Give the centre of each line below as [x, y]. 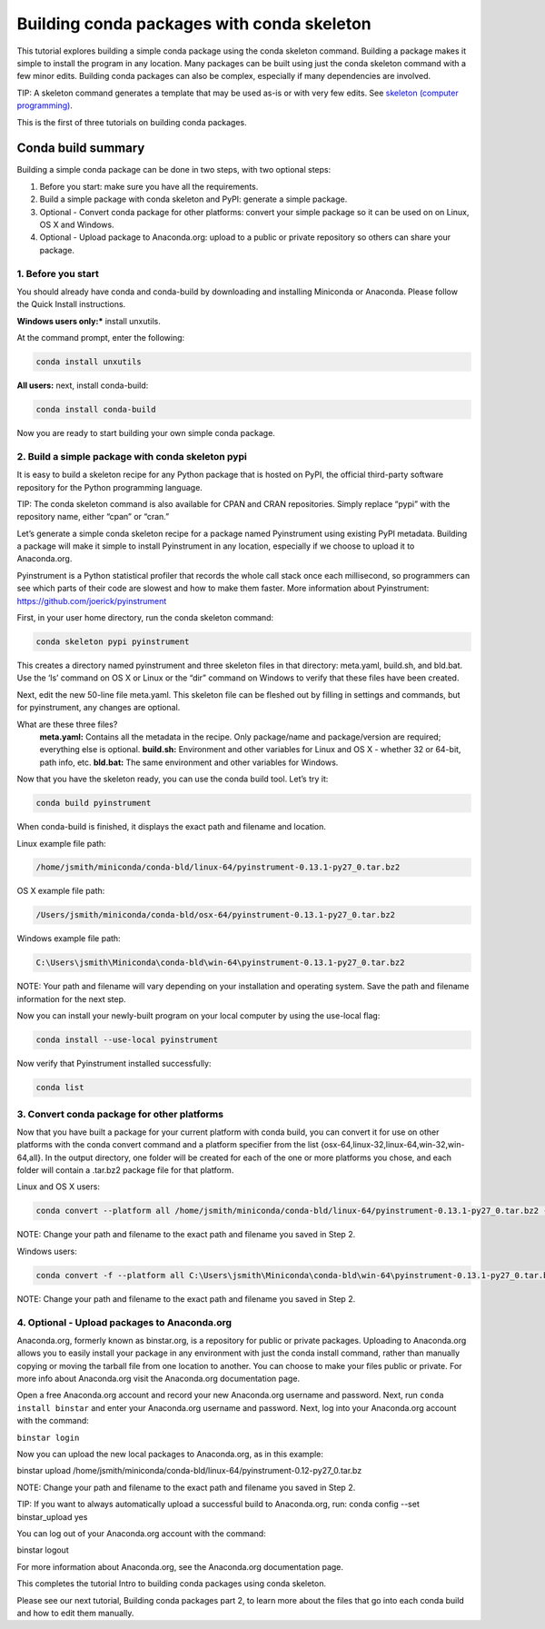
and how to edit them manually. [75, 1613]
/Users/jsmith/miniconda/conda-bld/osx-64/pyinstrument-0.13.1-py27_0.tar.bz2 [215, 915]
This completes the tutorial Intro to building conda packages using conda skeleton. [172, 1584]
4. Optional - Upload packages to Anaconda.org [124, 1322]
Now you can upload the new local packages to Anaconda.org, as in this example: [170, 1455]
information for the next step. [71, 998]
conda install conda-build [96, 410]
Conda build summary [81, 149]
